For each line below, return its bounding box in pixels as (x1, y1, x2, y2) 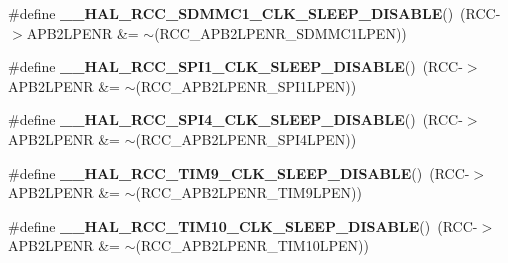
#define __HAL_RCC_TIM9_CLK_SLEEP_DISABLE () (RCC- (8, 162, 470, 183)
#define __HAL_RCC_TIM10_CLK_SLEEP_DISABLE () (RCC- (8, 215, 478, 236)
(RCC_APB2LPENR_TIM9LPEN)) (135, 182, 362, 203)
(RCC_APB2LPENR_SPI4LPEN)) (135, 128, 357, 149)
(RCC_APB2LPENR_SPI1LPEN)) (135, 75, 357, 96)
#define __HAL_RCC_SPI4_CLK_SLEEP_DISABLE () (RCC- (8, 109, 463, 130)
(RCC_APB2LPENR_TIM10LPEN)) (135, 235, 369, 256)
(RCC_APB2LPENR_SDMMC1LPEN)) (154, 22, 407, 43)
